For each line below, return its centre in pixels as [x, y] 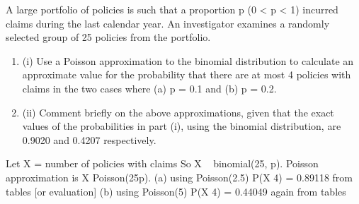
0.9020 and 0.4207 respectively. [89, 139]
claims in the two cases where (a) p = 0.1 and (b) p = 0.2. [149, 88]
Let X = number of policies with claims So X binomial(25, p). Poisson [162, 163]
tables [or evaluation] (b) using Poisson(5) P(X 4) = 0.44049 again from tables [176, 191]
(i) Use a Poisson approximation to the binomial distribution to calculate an [188, 60]
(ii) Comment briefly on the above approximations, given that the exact [178, 112]
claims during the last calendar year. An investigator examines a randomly [168, 23]
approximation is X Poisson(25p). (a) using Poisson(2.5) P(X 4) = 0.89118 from [179, 177]
